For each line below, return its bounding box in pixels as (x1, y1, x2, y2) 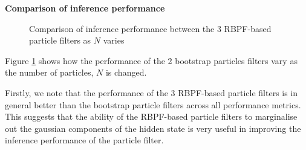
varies (103, 34, 125, 47)
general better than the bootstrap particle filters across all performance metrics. (5, 98, 301, 111)
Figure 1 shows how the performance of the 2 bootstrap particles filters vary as (5, 54, 298, 67)
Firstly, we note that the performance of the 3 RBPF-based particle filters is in (5, 86, 298, 99)
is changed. (105, 66, 147, 79)
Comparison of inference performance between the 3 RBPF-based (29, 22, 272, 34)
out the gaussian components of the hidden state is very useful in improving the (5, 122, 301, 134)
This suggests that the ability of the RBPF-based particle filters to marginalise (5, 110, 298, 123)
